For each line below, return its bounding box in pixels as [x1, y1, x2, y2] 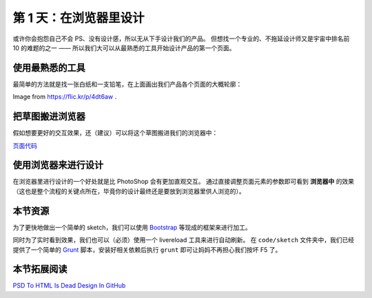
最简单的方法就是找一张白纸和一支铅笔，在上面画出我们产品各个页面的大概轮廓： [12, 80, 242, 88]
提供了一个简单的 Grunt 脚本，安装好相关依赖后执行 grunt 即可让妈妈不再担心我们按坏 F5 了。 [12, 245, 282, 254]
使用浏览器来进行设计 [12, 159, 103, 171]
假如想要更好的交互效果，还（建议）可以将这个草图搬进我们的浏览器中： [12, 129, 218, 137]
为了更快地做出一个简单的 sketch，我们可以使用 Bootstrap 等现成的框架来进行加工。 [12, 223, 251, 231]
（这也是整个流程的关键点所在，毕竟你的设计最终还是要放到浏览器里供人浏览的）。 [12, 187, 245, 195]
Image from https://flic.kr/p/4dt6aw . [12, 93, 117, 101]
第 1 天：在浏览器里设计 [12, 10, 145, 25]
